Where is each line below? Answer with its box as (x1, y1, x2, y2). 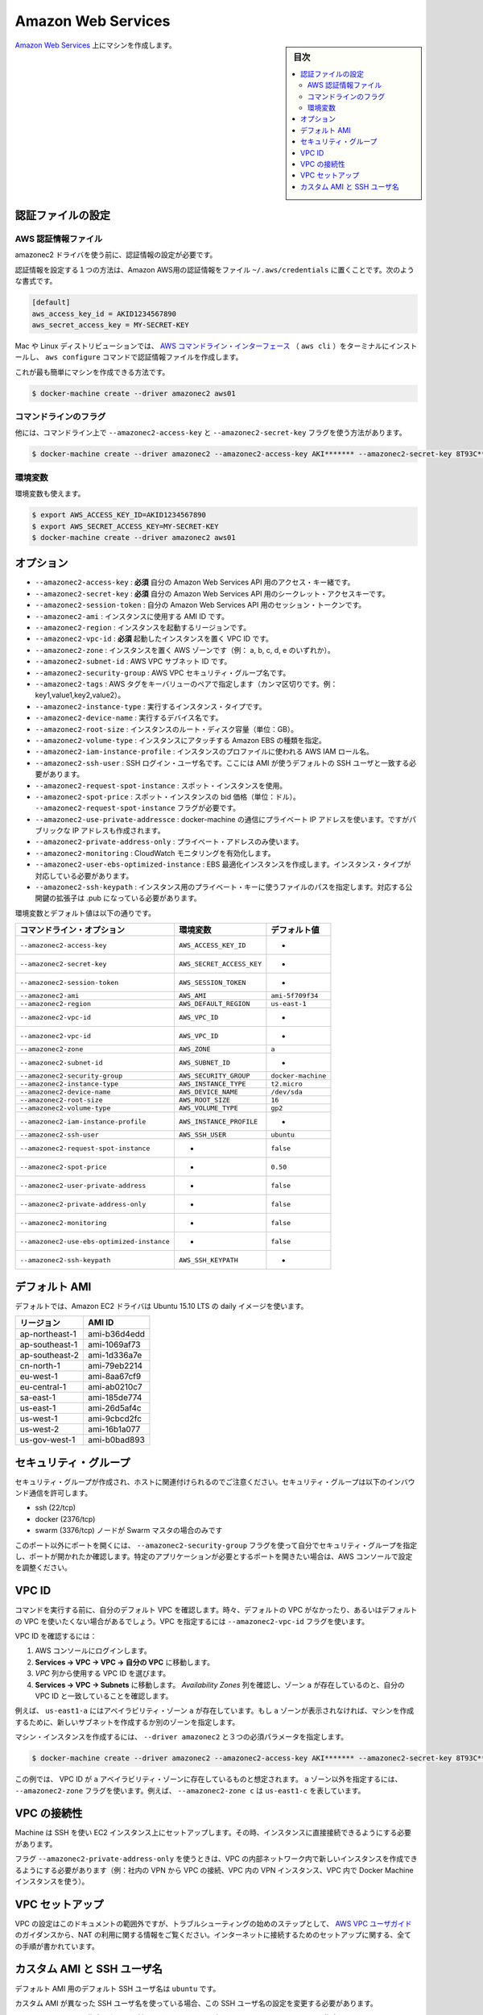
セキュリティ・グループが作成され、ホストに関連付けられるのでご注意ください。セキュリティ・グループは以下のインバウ (14, 1477, 415, 1486)
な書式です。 (14, 276, 57, 286)
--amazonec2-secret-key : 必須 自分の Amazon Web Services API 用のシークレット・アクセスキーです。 (35, 588, 390, 598)
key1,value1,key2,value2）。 (35, 690, 126, 700)
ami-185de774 (87, 1392, 142, 1403)
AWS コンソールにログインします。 (35, 1646, 152, 1656)
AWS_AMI (178, 991, 207, 1000)
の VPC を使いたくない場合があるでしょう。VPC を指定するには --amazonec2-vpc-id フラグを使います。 (14, 1616, 369, 1626)
